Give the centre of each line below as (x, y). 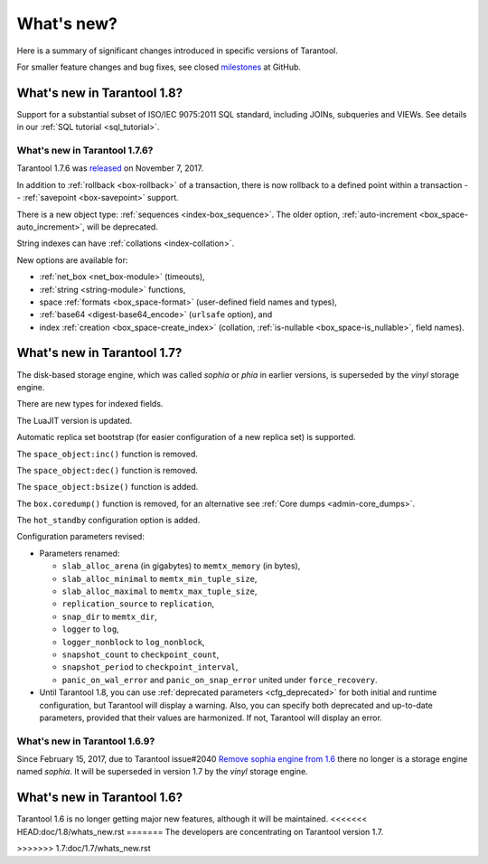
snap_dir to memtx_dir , (110, 616)
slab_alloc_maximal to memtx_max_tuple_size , (160, 591)
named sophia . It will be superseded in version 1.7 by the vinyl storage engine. (162, 772)
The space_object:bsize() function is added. (108, 487)
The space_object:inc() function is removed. (108, 454)
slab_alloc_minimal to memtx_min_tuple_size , (160, 578)
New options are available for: (72, 260)
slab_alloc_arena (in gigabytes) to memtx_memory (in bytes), (181, 566)
